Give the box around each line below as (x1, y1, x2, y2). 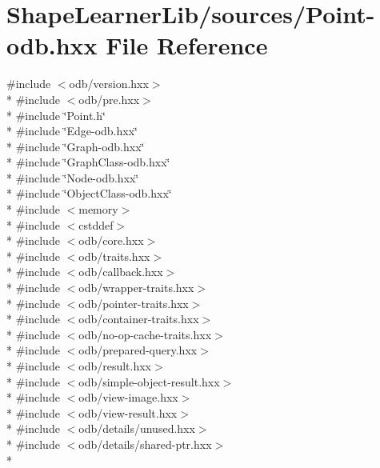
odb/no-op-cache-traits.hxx (78, 326, 212, 342)
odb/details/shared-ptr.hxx (78, 435, 212, 452)
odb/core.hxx (78, 232, 144, 249)
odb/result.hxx (78, 358, 151, 374)
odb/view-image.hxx (78, 389, 178, 406)
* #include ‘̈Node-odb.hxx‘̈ (6, 169, 139, 186)
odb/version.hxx (69, 75, 149, 92)
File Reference (106, 29, 268, 62)
